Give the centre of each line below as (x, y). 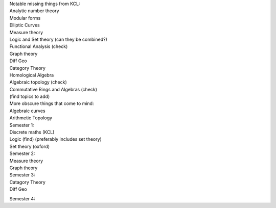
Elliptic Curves (25, 25)
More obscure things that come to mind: (52, 103)
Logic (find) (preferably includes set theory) (55, 139)
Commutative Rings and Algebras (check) (53, 89)
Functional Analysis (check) (39, 46)
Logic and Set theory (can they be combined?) (58, 39)
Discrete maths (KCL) (32, 132)
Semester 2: (22, 153)
